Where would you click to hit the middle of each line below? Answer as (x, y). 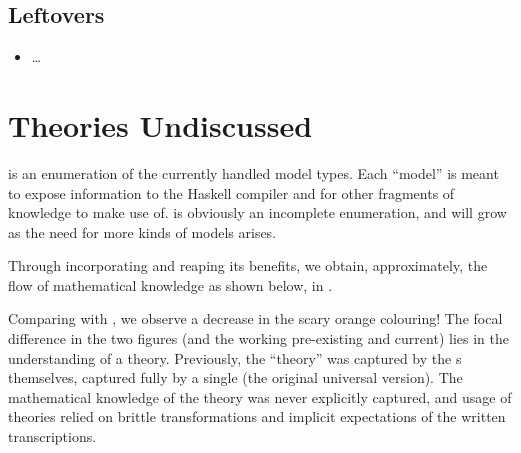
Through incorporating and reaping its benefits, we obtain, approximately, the (248, 265)
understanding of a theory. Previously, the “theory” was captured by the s (235, 357)
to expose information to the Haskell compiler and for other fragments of (231, 192)
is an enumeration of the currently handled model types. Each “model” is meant (253, 172)
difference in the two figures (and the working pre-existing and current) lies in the (258, 338)
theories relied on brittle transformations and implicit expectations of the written (257, 416)
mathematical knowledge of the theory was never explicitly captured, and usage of (260, 396)
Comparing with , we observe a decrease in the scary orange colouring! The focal (255, 318)
